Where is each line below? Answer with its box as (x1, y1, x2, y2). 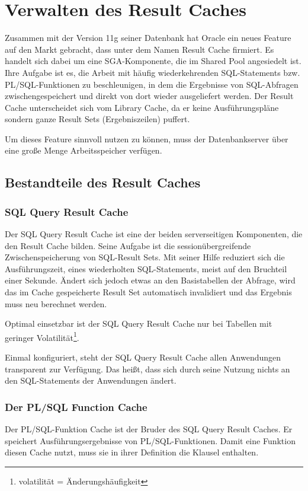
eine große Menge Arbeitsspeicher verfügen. (5, 144, 162, 157)
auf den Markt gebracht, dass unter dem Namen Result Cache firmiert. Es (5, 43, 274, 55)
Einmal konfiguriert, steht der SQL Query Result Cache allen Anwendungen (5, 351, 281, 364)
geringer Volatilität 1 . (5, 329, 79, 343)
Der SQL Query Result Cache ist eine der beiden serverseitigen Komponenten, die (5, 228, 303, 240)
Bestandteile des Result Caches (5, 173, 201, 192)
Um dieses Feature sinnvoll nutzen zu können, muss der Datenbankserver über (5, 132, 288, 145)
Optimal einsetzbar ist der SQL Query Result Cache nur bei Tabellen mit (5, 317, 272, 330)
